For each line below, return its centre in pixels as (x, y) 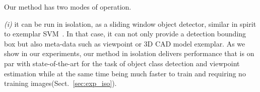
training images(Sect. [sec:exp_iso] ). (60, 83)
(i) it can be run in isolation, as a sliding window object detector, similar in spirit (130, 24)
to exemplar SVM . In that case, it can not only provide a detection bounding (125, 34)
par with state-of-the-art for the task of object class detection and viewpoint (122, 63)
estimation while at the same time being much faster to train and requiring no (125, 73)
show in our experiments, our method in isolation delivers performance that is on (129, 53)
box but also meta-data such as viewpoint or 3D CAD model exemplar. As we (125, 43)
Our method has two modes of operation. (68, 7)
